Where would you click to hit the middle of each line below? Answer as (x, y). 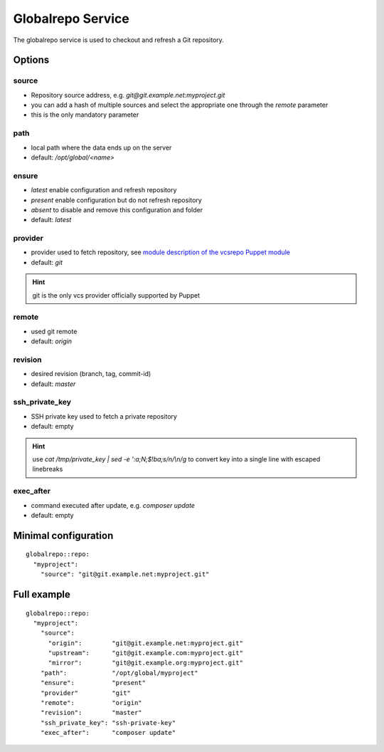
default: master (53, 384)
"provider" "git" (86, 693)
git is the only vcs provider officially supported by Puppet (116, 295)
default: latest (51, 220)
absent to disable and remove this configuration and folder (117, 209)
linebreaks (48, 469)
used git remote (54, 331)
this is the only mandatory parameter (85, 115)
